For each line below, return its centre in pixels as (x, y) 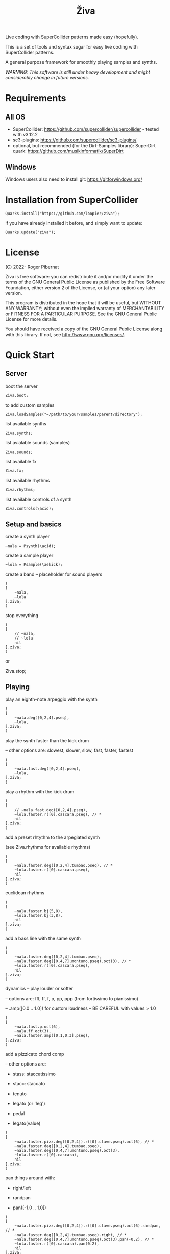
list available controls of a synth (39, 499)
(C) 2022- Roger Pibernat (32, 267)
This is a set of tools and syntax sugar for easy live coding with (71, 47)
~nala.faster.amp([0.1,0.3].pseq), (52, 1035)
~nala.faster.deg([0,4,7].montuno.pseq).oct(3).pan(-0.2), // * (84, 1239)
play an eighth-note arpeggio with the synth (52, 699)
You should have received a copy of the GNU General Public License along (84, 329)
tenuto (19, 1094)
